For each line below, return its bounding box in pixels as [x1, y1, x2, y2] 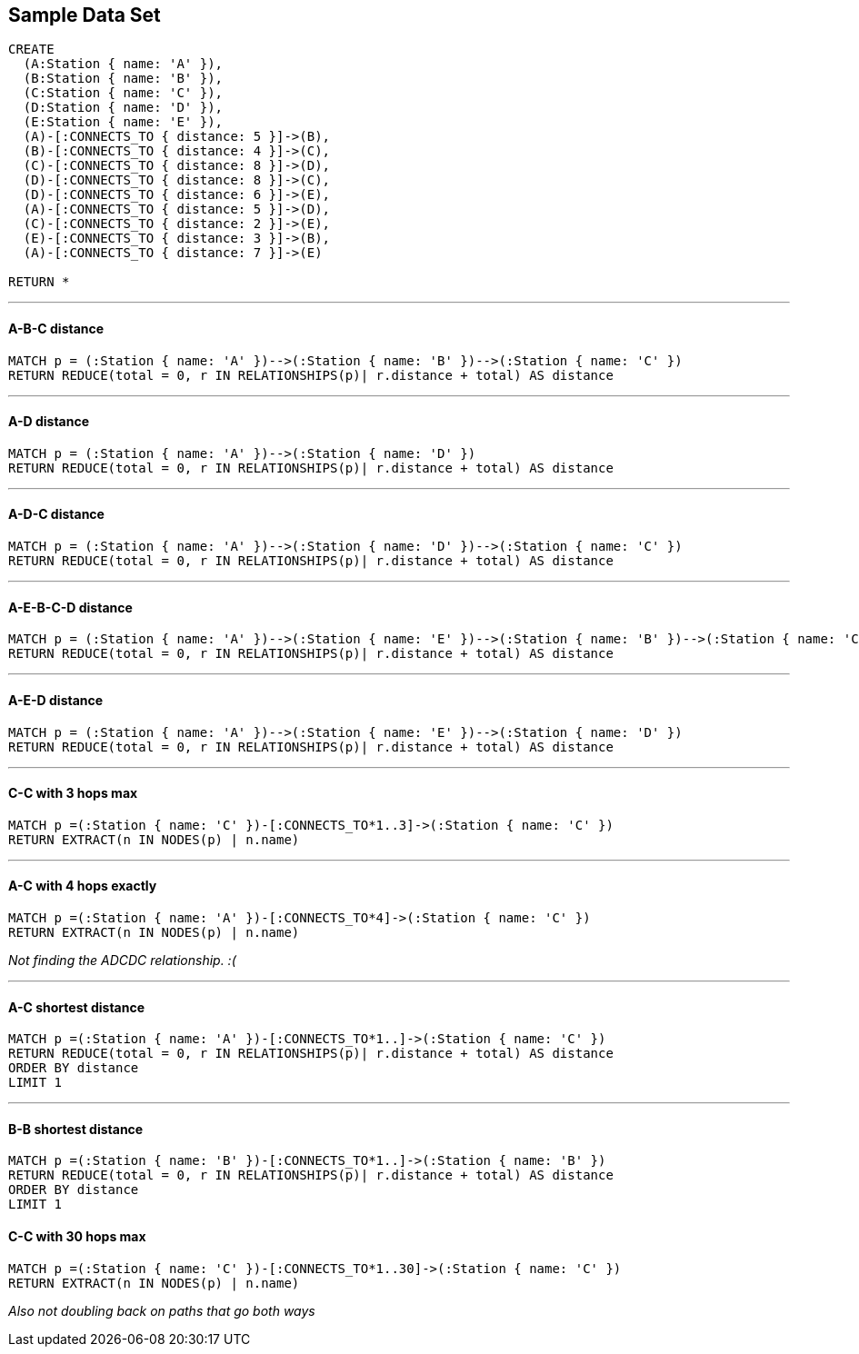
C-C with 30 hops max [8, 1229, 146, 1244]
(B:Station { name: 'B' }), [23, 71, 224, 86]
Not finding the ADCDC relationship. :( [8, 951, 236, 968]
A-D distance [8, 413, 90, 430]
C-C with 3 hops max [8, 785, 138, 801]
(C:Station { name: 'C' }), [23, 85, 224, 101]
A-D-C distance [8, 506, 105, 523]
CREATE [8, 42, 55, 57]
